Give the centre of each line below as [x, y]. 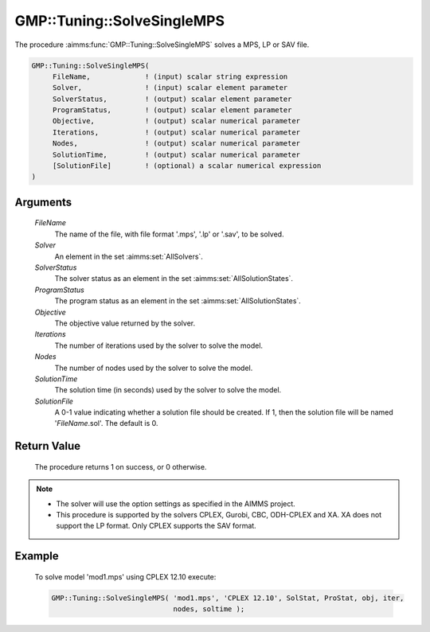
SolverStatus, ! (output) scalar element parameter [172, 99]
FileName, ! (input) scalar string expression [170, 76]
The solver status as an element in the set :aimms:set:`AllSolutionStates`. [174, 279]
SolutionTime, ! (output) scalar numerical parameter [176, 154]
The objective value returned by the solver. [125, 323]
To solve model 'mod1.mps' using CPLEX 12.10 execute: [125, 576]
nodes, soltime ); [209, 609]
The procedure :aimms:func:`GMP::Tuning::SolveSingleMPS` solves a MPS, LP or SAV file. [162, 45]
